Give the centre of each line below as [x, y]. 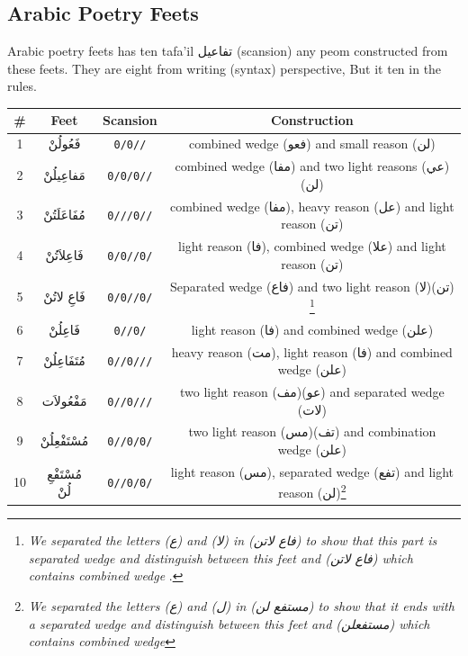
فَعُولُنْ [64, 144]
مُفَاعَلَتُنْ [64, 215]
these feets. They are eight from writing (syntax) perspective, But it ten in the [225, 68]
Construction [312, 120]
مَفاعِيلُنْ [64, 175]
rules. [22, 86]
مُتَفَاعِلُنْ [64, 360]
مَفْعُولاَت [64, 400]
